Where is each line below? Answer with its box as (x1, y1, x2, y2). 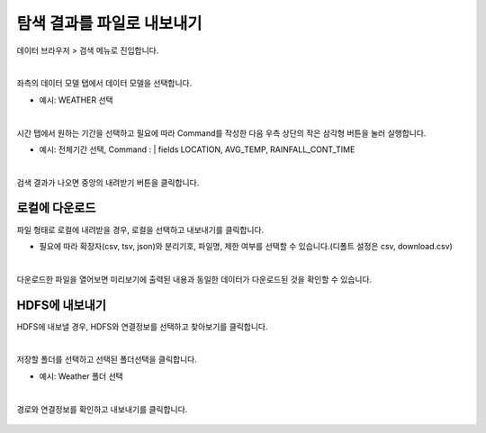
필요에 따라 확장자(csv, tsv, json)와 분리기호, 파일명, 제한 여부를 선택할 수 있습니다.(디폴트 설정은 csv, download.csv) (39, 240, 454, 251)
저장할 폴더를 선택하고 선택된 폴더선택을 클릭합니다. (16, 354, 197, 365)
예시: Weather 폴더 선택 (39, 370, 123, 382)
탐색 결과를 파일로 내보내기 (16, 14, 202, 33)
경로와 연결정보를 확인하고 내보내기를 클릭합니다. (16, 403, 188, 414)
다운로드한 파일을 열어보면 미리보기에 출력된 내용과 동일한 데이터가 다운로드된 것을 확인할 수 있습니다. (16, 274, 373, 284)
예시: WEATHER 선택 (39, 95, 113, 105)
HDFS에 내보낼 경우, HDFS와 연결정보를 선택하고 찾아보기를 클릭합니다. (16, 320, 269, 332)
